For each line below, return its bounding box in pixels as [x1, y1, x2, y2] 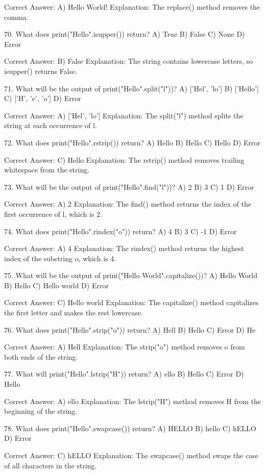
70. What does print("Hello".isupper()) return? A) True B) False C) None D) [4, 29, 245, 39]
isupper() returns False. [4, 65, 78, 76]
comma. [4, 11, 29, 22]
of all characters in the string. [4, 460, 97, 470]
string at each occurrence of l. [4, 120, 97, 131]
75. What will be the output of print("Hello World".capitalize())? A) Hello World [4, 270, 257, 281]
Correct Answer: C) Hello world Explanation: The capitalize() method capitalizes [4, 297, 259, 308]
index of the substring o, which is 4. [4, 253, 116, 263]
